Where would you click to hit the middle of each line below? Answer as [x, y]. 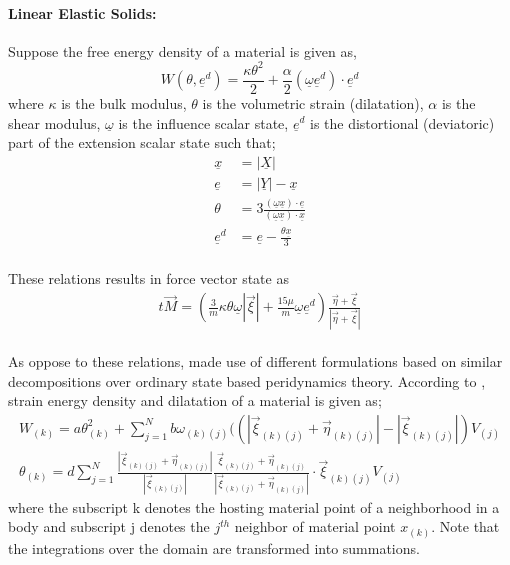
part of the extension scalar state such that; [142, 142]
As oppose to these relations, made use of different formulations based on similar [255, 361]
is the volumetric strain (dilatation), [313, 102]
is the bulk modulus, [124, 102]
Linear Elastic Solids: [82, 12]
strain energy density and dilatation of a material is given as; [195, 400]
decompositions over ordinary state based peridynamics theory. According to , [247, 380]
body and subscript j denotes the [109, 526]
